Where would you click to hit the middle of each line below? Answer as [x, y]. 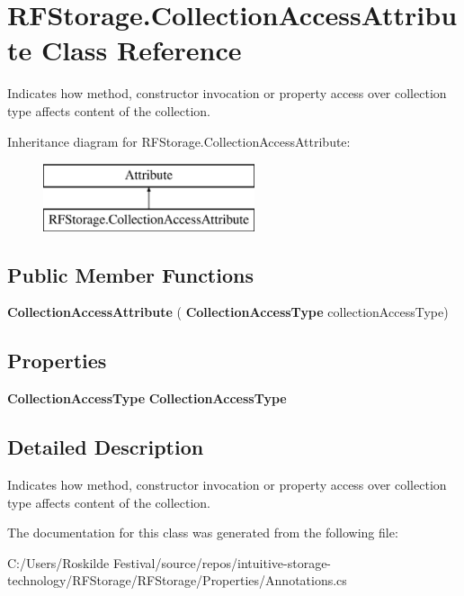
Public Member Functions [130, 274]
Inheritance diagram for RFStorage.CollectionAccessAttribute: [179, 141]
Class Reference [141, 50]
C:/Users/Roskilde [58, 562]
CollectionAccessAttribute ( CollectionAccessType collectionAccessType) [228, 312]
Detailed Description [106, 447]
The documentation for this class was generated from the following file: [203, 533]
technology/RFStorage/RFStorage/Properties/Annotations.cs [177, 580]
